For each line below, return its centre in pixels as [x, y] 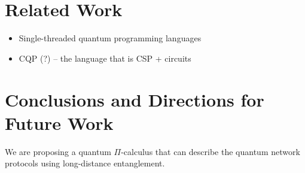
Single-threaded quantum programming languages [110, 38]
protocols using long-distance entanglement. [85, 163]
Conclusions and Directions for [135, 99]
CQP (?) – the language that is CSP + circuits [105, 58]
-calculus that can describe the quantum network [211, 151]
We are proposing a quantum [58, 151]
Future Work [59, 122]
